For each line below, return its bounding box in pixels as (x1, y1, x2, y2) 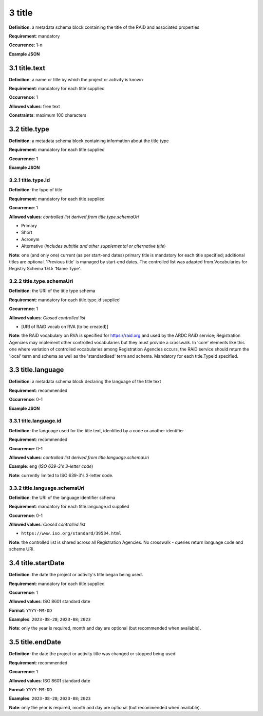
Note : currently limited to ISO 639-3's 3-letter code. (9, 472, 114, 478)
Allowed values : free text (9, 103, 60, 109)
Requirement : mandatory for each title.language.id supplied (9, 504, 130, 510)
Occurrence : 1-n (9, 42, 43, 48)
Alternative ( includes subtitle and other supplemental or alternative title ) (21, 243, 166, 249)
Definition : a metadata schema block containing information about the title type (9, 138, 169, 144)
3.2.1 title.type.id (9, 177, 50, 184)
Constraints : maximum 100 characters (9, 112, 87, 118)
